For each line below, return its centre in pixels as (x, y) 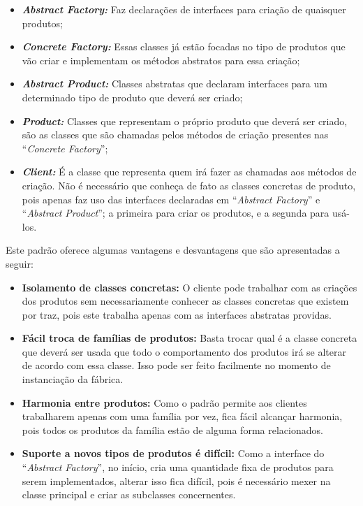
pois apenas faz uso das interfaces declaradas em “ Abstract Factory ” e (171, 199)
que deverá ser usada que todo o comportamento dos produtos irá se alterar (184, 351)
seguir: (20, 263)
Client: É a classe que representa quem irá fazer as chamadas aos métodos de (189, 172)
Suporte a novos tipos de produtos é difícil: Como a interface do (173, 453)
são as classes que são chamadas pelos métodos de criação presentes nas (175, 135)
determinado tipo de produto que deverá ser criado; (132, 97)
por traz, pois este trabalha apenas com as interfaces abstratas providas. (177, 314)
